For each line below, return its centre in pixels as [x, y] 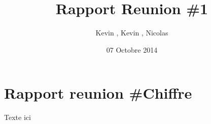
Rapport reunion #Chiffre [98, 93]
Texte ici [17, 117]
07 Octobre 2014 [132, 49]
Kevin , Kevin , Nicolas [132, 33]
